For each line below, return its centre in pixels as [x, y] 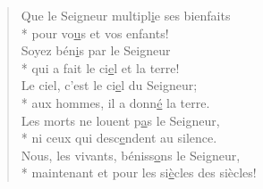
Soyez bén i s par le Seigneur [96, 50]
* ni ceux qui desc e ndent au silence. [119, 138]
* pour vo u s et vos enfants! [95, 33]
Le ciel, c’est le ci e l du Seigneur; [109, 85]
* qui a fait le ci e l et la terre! [100, 67]
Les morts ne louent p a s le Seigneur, [120, 120]
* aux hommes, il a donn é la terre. [115, 102]
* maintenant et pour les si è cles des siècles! [139, 173]
